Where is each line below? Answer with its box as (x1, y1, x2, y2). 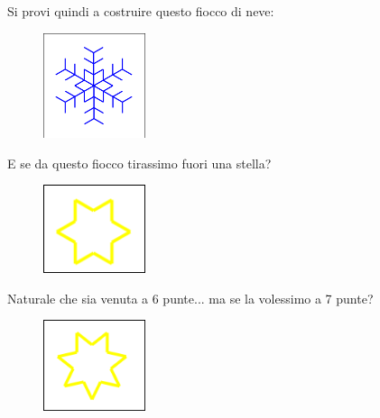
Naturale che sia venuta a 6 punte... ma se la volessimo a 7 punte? (7, 288, 374, 307)
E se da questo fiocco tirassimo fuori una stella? (7, 153, 272, 172)
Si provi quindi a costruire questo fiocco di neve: (7, 2, 274, 20)
